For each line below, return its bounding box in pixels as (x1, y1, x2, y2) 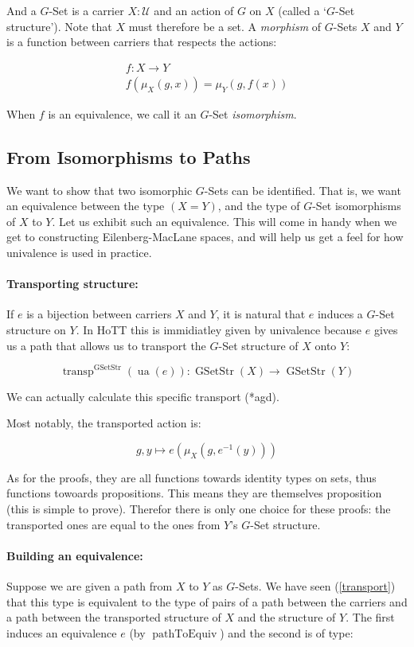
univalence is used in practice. (6, 244, 152, 261)
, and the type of (217, 197, 300, 214)
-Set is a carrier (49, 2, 124, 18)
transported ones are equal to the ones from (6, 516, 221, 532)
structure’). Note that (6, 18, 112, 34)
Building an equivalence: (6, 547, 143, 563)
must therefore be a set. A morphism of (128, 18, 322, 34)
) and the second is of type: (220, 624, 353, 641)
